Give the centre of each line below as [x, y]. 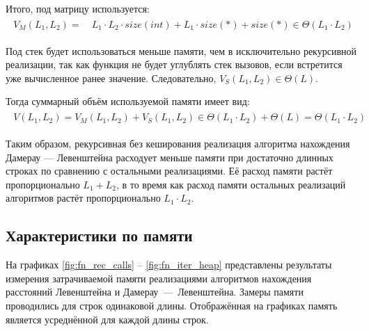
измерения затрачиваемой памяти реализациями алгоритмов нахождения [159, 278]
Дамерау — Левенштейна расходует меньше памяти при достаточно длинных [170, 157]
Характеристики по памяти [99, 235]
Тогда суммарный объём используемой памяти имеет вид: [128, 101]
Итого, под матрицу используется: [78, 8]
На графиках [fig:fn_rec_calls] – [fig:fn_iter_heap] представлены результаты [169, 265]
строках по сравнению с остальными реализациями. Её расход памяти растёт [169, 171]
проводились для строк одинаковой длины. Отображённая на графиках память [172, 306]
